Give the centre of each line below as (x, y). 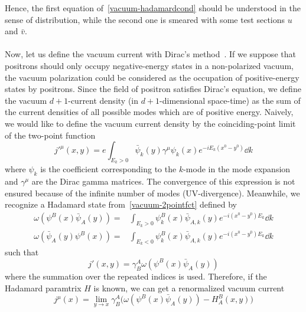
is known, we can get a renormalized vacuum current (189, 288)
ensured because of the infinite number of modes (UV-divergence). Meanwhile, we (152, 193)
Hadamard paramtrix (43, 288)
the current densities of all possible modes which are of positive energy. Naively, (149, 112)
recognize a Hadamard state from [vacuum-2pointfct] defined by (121, 204)
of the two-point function (50, 135)
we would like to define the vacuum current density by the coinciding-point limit (150, 123)
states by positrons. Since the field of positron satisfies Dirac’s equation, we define (153, 89)
